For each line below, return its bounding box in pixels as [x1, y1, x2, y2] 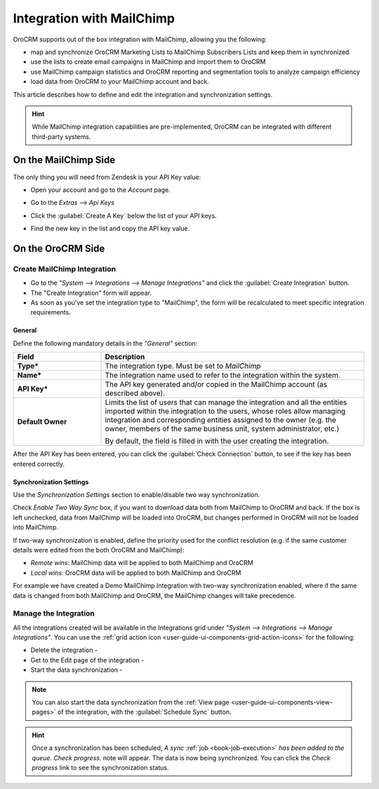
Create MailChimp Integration [13, 264, 116, 274]
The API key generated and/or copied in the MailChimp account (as [105, 380, 328, 390]
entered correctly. [13, 460, 65, 468]
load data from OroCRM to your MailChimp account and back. [30, 77, 210, 86]
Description [105, 352, 145, 362]
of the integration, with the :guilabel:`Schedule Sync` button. [57, 708, 232, 716]
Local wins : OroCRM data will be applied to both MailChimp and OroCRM [30, 569, 241, 577]
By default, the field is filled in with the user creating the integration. [105, 436, 329, 446]
